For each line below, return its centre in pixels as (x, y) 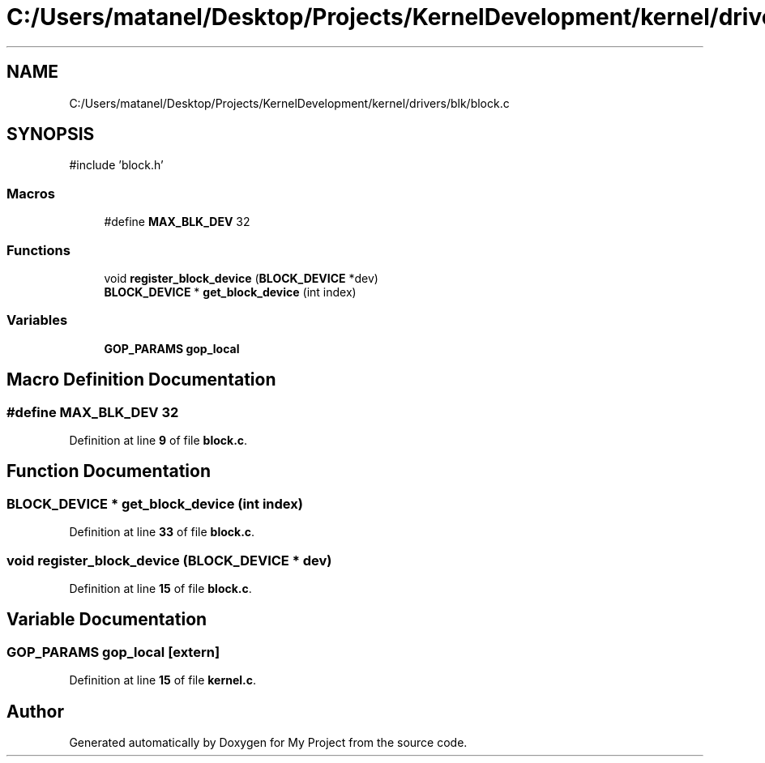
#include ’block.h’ (116, 165)
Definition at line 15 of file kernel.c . (163, 680)
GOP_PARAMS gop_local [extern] (113, 652)
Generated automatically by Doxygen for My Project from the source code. (268, 742)
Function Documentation (109, 471)
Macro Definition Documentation (141, 380)
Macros (31, 193)
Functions (38, 250)
